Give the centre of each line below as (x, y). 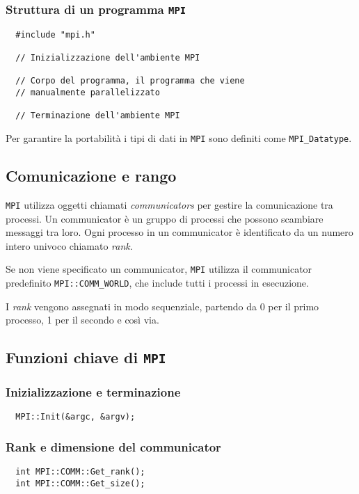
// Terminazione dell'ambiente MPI (98, 116)
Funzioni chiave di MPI (86, 357)
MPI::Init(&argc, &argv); (75, 417)
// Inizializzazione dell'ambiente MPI (108, 58)
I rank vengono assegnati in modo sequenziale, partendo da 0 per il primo (162, 306)
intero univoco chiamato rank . (69, 245)
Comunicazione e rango (91, 176)
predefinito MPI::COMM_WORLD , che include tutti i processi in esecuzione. (157, 282)
